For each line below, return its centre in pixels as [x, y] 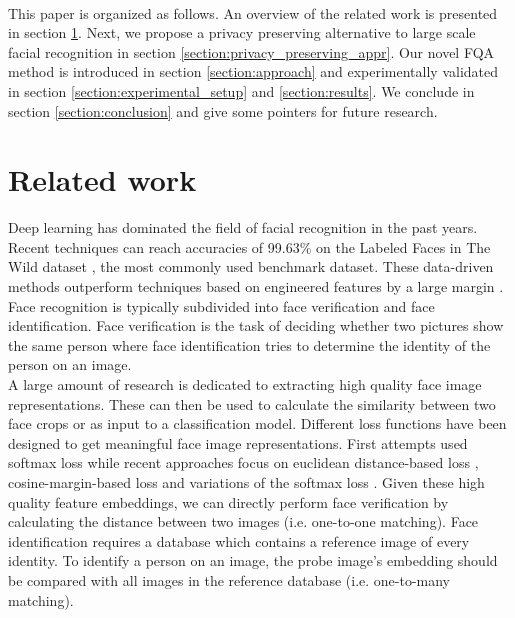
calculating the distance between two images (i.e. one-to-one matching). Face [243, 521]
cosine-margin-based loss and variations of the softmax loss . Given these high [246, 482]
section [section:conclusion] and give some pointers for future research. [223, 110]
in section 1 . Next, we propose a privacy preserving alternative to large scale [242, 32]
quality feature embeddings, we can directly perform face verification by [228, 501]
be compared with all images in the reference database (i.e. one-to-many [229, 579]
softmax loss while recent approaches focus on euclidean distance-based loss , [243, 462]
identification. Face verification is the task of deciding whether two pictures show [256, 325]
